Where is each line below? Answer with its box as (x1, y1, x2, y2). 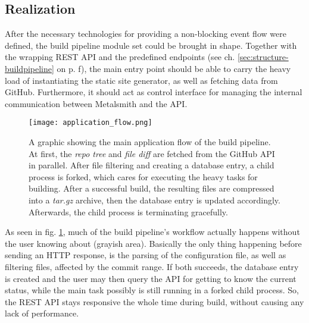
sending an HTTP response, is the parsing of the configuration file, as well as (5, 249, 286, 261)
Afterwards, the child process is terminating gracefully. (29, 205, 228, 218)
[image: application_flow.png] (29, 118, 152, 127)
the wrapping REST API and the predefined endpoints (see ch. (5, 51, 235, 63)
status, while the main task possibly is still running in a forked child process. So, (5, 284, 299, 296)
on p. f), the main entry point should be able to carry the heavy (57, 62, 291, 74)
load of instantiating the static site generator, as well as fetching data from (5, 74, 278, 86)
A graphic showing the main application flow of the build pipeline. (29, 136, 271, 148)
